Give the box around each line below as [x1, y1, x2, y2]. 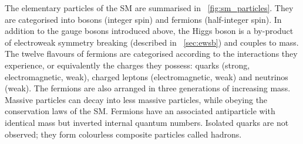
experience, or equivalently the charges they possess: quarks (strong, [5, 59, 250, 71]
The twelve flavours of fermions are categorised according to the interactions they [5, 47, 298, 60]
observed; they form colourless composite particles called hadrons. [5, 128, 242, 140]
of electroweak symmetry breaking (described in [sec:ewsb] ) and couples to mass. [5, 36, 299, 48]
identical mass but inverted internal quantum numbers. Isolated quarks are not [5, 116, 289, 128]
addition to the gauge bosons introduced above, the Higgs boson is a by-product [5, 25, 294, 37]
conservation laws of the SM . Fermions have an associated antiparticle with [5, 105, 275, 117]
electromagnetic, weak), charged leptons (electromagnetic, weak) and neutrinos [5, 70, 288, 83]
